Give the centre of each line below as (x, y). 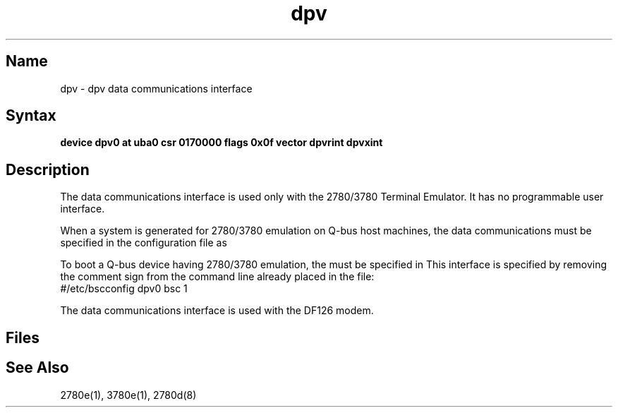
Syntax (31, 116)
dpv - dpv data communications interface (156, 88)
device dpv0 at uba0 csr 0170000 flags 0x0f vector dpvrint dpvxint (222, 143)
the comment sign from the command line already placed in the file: (217, 277)
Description (48, 169)
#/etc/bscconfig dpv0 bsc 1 (124, 289)
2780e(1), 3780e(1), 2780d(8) (128, 395)
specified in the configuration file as (144, 243)
